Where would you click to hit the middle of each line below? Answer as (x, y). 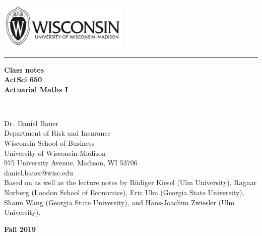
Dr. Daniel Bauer (31, 123)
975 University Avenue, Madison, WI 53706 (71, 163)
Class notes (24, 69)
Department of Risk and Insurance (57, 133)
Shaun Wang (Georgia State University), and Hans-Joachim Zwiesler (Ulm (119, 202)
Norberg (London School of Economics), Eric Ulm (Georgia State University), (124, 192)
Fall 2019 (20, 229)
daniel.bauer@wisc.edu (39, 172)
